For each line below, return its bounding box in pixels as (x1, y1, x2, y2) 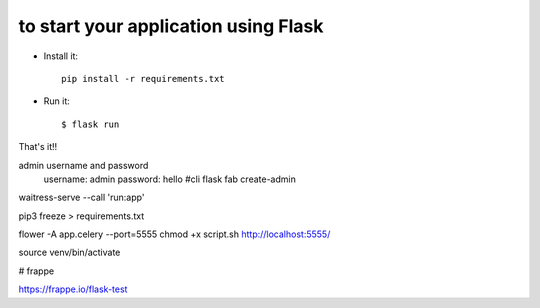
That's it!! (18, 141, 58, 153)
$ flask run (61, 118, 120, 130)
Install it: (43, 50, 79, 62)
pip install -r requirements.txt (61, 73, 225, 84)
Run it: (43, 95, 70, 107)
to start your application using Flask (18, 15, 324, 37)
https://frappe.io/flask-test (18, 283, 128, 295)
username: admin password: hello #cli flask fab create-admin (43, 173, 297, 185)
